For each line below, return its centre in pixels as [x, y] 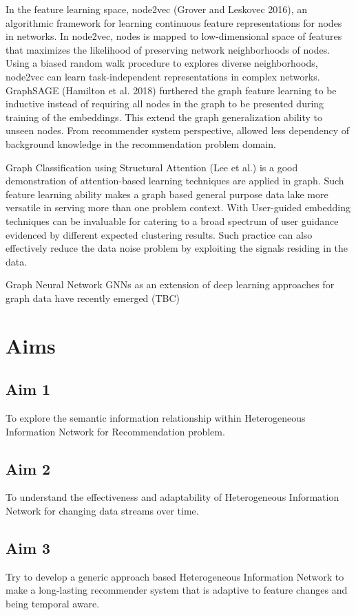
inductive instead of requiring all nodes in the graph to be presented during [165, 104]
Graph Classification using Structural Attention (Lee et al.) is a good [152, 167]
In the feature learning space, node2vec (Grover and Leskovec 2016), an [157, 9]
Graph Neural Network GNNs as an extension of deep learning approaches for [170, 284]
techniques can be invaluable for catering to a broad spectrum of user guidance [172, 220]
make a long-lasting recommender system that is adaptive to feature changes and [177, 590]
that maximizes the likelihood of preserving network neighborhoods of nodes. [168, 49]
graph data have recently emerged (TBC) [93, 298]
